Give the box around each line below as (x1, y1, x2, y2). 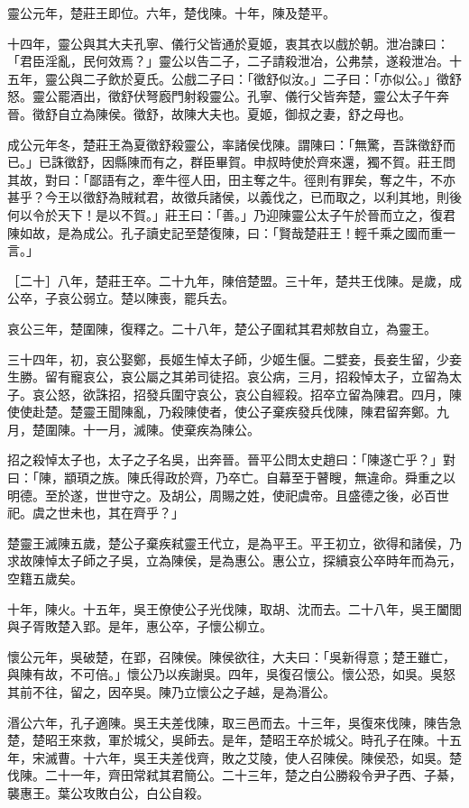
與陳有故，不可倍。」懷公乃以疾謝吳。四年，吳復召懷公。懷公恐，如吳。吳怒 (7, 665, 455, 684)
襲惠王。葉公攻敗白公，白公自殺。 (7, 783, 209, 802)
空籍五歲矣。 (7, 569, 83, 588)
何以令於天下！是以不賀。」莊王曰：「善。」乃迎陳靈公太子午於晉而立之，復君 (7, 205, 455, 224)
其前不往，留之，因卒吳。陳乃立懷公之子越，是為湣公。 (7, 683, 336, 701)
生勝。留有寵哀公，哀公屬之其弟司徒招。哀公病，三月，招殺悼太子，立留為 (7, 367, 449, 386)
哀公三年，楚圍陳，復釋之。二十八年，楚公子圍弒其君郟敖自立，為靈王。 (7, 318, 437, 337)
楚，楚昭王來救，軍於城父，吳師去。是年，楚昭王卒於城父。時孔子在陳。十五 (7, 730, 462, 749)
